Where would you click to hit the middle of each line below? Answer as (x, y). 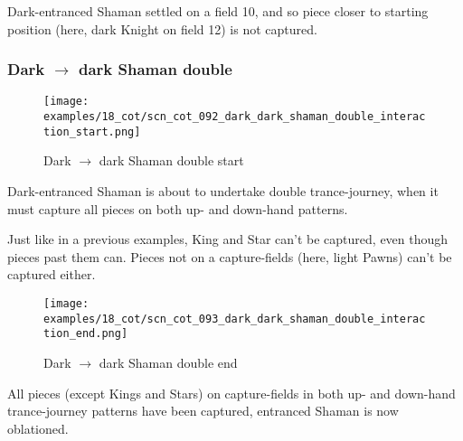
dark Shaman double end (168, 362)
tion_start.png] (92, 131)
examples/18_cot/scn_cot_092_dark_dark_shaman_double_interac (235, 117)
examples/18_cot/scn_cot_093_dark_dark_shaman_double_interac (235, 319)
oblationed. (38, 428)
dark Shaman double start (171, 160)
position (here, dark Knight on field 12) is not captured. (162, 28)
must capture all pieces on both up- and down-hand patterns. (178, 208)
